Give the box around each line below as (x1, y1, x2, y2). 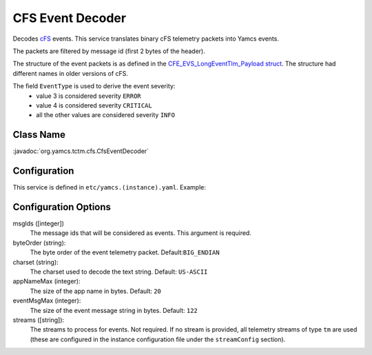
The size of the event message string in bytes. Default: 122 (30, 306, 198, 314)
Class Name (12, 129, 65, 141)
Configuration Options (12, 201, 112, 213)
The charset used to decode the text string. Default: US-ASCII (30, 267, 208, 276)
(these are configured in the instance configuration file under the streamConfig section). (30, 335, 286, 343)
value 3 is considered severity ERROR (36, 92, 141, 100)
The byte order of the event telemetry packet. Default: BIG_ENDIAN (30, 248, 220, 256)
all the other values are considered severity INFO (36, 111, 176, 119)
